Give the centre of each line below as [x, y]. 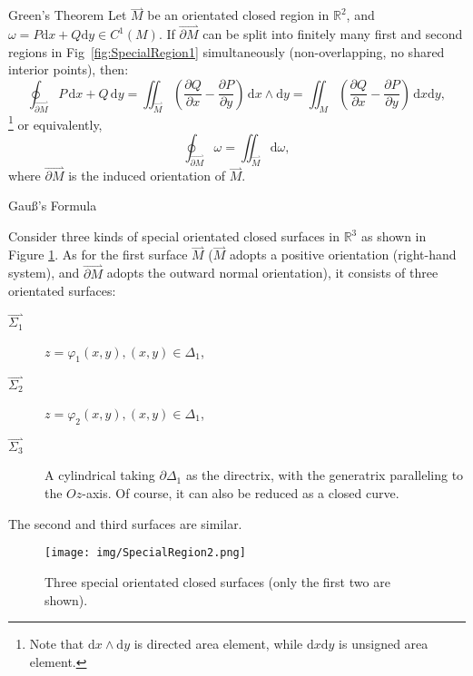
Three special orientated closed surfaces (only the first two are [217, 581]
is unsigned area [384, 644]
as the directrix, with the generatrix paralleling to [325, 475]
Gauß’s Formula [53, 206]
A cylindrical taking [100, 475]
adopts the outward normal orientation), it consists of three [272, 273]
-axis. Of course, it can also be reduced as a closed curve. [241, 493]
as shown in [394, 236]
